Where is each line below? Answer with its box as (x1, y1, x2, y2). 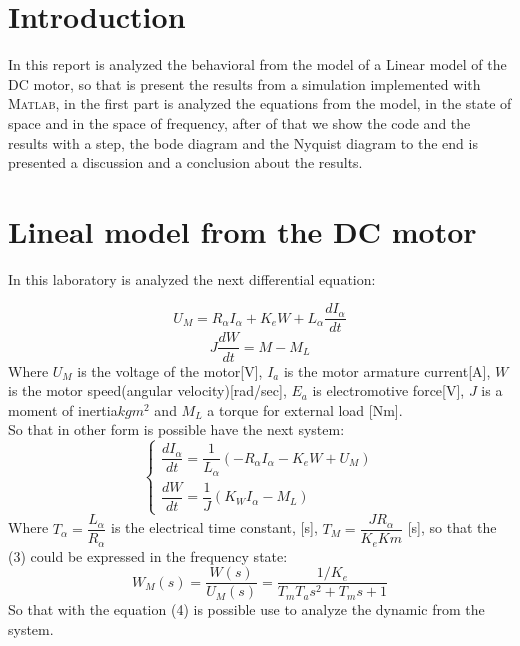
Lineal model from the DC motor (8, 210, 477, 251)
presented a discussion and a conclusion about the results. (8, 152, 363, 173)
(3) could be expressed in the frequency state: (8, 545, 288, 566)
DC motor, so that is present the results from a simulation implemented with (8, 73, 481, 94)
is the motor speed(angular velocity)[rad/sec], (8, 380, 287, 401)
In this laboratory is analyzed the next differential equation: (8, 268, 376, 289)
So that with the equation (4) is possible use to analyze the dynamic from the (8, 599, 485, 620)
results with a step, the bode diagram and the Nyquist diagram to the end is (8, 132, 478, 153)
